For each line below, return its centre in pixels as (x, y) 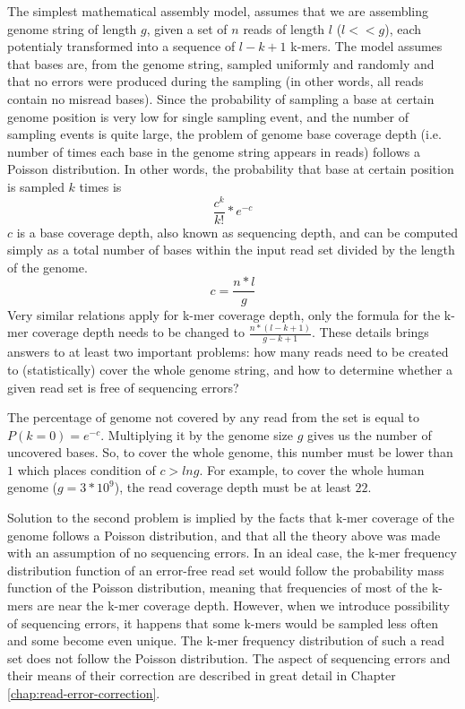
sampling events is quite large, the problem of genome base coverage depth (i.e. (224, 134)
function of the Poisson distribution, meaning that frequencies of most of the (218, 588)
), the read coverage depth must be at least (232, 487)
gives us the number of (370, 434)
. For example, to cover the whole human (312, 469)
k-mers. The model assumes (366, 46)
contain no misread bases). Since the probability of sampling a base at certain (221, 98)
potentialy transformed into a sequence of (121, 46)
